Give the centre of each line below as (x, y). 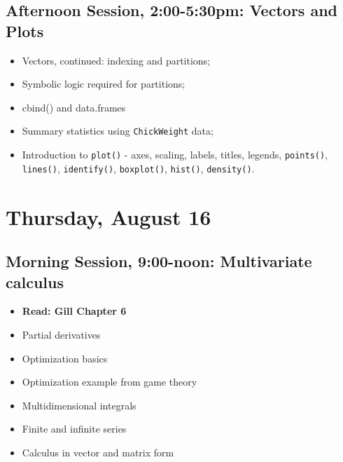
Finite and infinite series (74, 429)
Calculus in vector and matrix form (98, 452)
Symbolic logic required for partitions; (104, 84)
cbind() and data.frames (74, 107)
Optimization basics (65, 358)
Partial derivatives (61, 334)
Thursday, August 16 (108, 216)
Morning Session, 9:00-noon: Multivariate (159, 261)
